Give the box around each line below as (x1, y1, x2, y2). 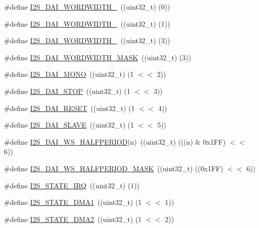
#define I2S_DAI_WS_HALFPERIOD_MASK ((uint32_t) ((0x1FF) (4, 163, 223, 173)
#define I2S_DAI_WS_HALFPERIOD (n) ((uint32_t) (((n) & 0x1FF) (4, 136, 226, 147)
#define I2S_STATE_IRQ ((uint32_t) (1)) (4, 180, 140, 190)
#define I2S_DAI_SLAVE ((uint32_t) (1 (4, 120, 134, 130)
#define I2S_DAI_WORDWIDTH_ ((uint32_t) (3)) (4, 35, 170, 46)
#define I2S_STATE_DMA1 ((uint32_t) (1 (4, 197, 142, 207)
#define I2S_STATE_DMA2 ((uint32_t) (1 (4, 213, 142, 224)
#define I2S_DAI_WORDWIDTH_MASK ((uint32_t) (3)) (4, 52, 191, 62)
